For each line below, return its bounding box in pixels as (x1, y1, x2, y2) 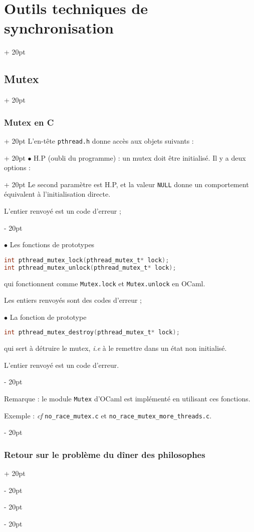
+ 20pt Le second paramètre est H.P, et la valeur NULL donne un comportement (4, 179, 249, 189)
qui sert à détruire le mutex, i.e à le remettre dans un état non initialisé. (4, 343, 227, 353)
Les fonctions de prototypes (10, 239, 95, 250)
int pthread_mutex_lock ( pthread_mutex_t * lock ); (4, 256, 169, 264)
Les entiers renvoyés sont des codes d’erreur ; (4, 295, 142, 305)
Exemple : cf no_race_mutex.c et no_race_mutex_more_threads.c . (4, 410, 212, 420)
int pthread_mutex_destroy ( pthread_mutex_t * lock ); (4, 329, 180, 336)
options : (4, 162, 31, 173)
